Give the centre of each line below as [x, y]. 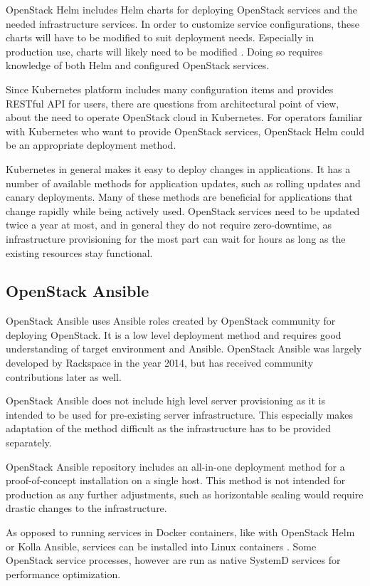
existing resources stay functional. [79, 252]
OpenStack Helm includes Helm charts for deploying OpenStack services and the [181, 9]
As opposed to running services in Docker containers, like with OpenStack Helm [180, 532]
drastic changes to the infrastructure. [86, 508]
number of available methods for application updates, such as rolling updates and [183, 183]
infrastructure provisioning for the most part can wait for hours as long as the [176, 238]
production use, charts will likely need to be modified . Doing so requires [164, 51]
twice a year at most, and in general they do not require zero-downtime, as [169, 225]
